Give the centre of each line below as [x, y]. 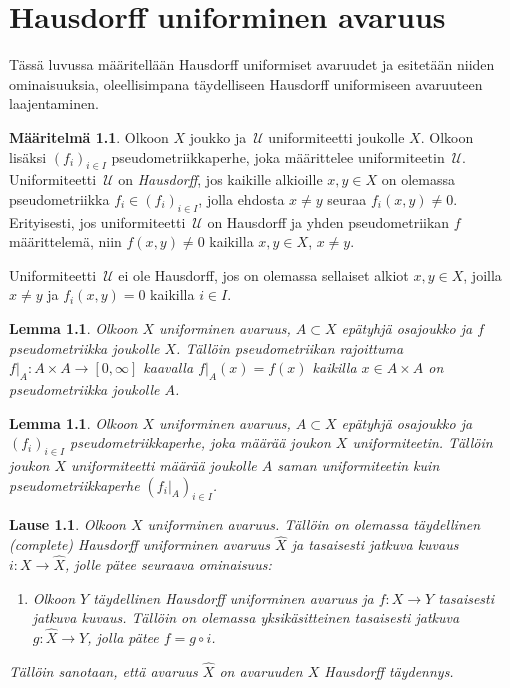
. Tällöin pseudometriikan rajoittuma [290, 347]
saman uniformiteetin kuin [358, 465]
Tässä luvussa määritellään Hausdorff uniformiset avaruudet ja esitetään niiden [252, 64]
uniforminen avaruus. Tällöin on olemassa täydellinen [314, 524]
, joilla [482, 274]
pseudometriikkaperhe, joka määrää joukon [200, 442]
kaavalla [168, 367]
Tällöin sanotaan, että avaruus [103, 670]
